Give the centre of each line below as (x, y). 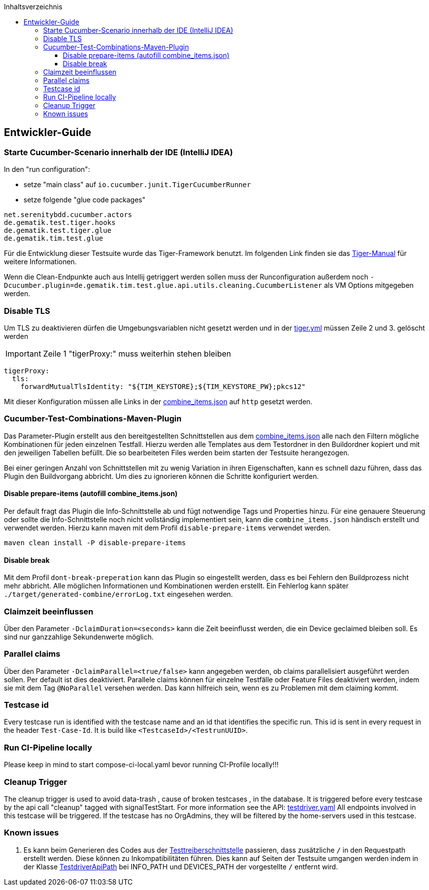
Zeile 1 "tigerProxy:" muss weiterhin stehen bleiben (137, 353)
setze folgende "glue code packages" (85, 200)
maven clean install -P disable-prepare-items (95, 542)
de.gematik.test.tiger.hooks (60, 223)
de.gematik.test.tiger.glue (58, 231)
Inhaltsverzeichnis (33, 7)
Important (23, 353)
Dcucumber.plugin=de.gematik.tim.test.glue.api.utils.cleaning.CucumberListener (163, 286)
